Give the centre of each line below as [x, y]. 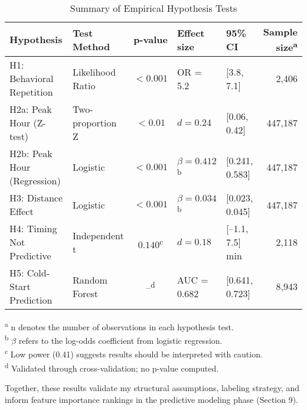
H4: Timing [33, 229]
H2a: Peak [31, 109]
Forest [85, 293]
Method [91, 46]
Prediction [31, 300]
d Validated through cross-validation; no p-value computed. [112, 367]
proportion [94, 123]
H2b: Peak [31, 154]
